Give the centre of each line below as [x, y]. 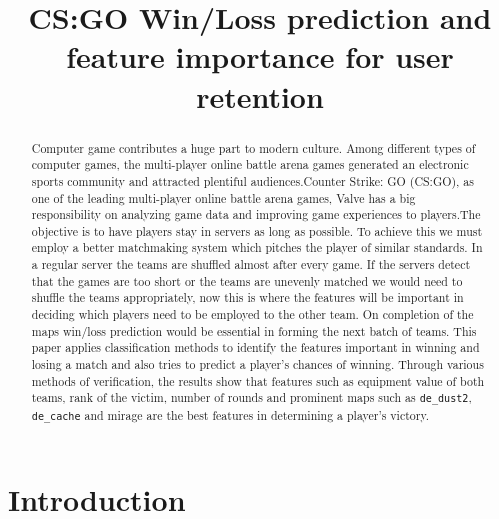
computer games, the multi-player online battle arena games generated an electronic [250, 164]
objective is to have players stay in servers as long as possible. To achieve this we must [257, 230]
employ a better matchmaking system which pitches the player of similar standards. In [257, 247]
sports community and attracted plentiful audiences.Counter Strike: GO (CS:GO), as [252, 180]
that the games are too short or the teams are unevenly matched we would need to [247, 280]
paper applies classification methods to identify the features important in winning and [255, 347]
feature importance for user [260, 56]
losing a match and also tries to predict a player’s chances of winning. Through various [257, 364]
